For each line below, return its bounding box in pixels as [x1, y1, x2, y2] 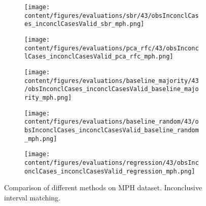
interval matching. [4, 192, 60, 202]
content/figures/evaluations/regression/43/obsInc [24, 159, 199, 166]
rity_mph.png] [24, 94, 72, 101]
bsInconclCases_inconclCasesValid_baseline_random [24, 126, 199, 134]
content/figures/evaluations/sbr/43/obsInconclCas [24, 12, 199, 19]
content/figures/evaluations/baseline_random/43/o [24, 118, 199, 126]
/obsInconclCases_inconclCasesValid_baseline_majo [24, 85, 199, 93]
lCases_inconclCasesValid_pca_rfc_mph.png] [24, 53, 174, 61]
